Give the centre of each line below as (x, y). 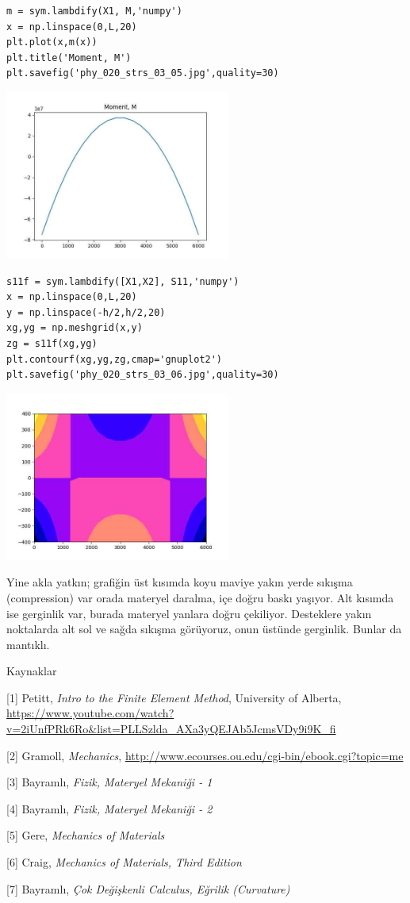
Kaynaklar (32, 671)
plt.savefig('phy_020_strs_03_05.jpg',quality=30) (143, 73)
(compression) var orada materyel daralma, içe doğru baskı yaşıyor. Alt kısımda (200, 597)
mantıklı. (28, 644)
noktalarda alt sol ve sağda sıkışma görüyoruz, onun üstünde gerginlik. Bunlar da (204, 629)
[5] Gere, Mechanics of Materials (86, 835)
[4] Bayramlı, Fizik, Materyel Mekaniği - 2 (109, 808)
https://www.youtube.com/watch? (90, 713)
